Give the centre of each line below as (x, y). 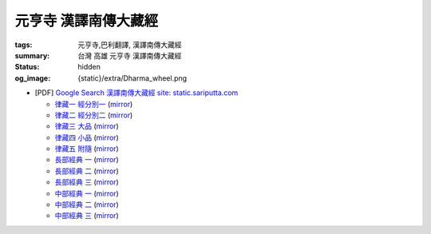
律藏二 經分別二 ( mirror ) (94, 115)
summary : (32, 55)
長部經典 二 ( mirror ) (87, 171)
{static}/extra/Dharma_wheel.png (132, 78)
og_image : (33, 78)
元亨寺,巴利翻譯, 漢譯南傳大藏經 (130, 45)
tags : (24, 45)
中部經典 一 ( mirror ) (87, 193)
